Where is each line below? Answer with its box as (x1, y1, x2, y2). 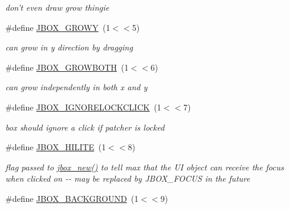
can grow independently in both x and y (5, 81, 148, 93)
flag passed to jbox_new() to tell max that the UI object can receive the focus (5, 160, 284, 173)
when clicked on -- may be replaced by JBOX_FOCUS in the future (5, 172, 250, 185)
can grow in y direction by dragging (5, 41, 133, 53)
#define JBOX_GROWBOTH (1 (5, 61, 129, 73)
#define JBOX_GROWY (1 (5, 21, 110, 33)
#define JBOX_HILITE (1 (5, 141, 106, 153)
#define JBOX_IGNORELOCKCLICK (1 (5, 100, 161, 113)
